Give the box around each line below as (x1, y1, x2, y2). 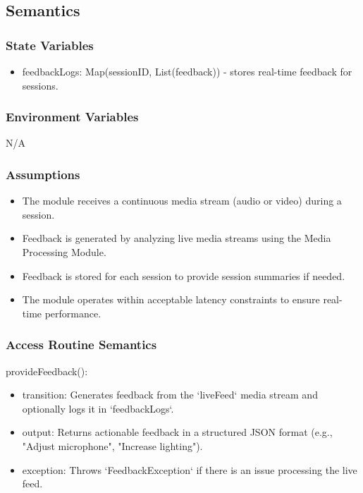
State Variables (6, 36, 94, 54)
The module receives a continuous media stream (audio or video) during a (22, 193, 342, 208)
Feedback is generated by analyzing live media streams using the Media (22, 231, 331, 245)
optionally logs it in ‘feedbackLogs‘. (22, 401, 174, 415)
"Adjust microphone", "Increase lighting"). (22, 438, 203, 453)
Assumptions (6, 165, 80, 183)
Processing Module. (22, 245, 106, 259)
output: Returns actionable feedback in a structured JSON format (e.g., (22, 425, 333, 439)
